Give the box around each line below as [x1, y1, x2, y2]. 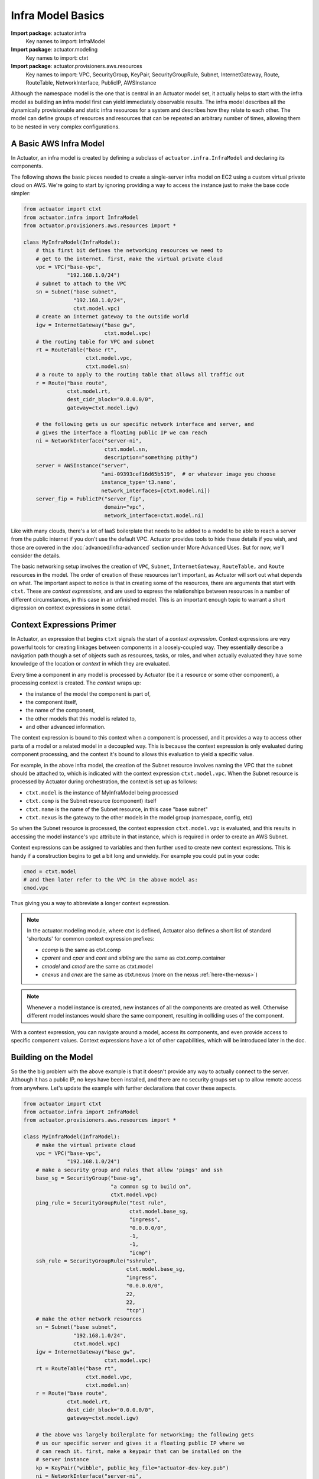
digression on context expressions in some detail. [11, 604, 132, 612]
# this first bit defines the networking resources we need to [35, 247, 223, 254]
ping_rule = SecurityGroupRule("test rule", [35, 1200, 167, 1206]
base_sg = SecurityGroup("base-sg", [35, 1175, 142, 1181]
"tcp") [126, 1307, 145, 1314]
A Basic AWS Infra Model [11, 138, 105, 148]
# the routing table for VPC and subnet [35, 338, 155, 345]
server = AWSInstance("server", [35, 462, 130, 469]
